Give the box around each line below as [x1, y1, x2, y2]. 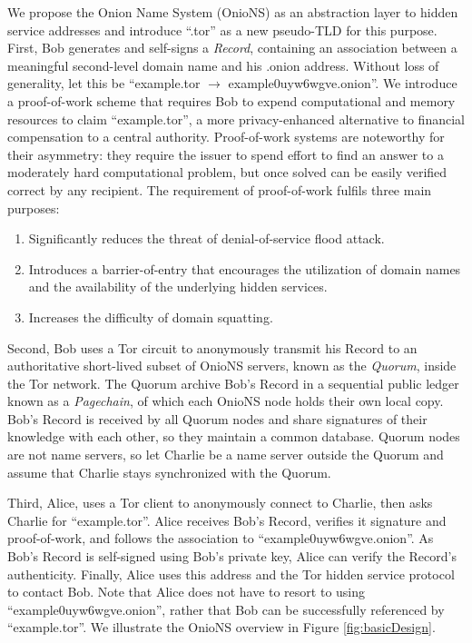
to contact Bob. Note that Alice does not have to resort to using [7, 582, 366, 601]
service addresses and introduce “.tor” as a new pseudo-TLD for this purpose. [7, 20, 438, 39]
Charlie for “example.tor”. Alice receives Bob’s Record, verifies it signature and [7, 510, 447, 529]
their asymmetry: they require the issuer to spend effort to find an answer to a [7, 144, 444, 163]
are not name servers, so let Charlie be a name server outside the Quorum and [7, 445, 444, 464]
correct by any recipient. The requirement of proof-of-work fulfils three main [7, 180, 432, 199]
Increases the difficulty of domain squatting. [28, 307, 273, 326]
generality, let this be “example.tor [7, 74, 201, 93]
